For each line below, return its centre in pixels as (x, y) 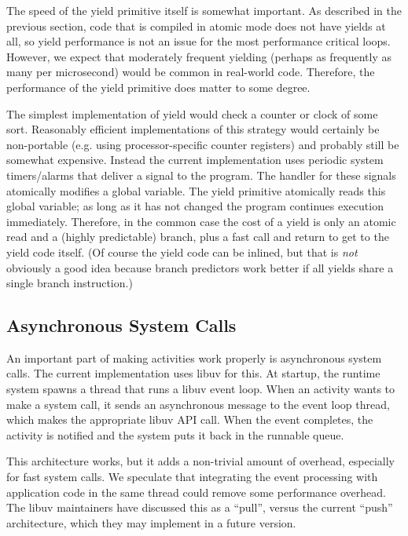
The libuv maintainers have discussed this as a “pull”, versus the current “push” (200, 507)
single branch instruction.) (70, 283)
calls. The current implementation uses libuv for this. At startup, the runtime (193, 373)
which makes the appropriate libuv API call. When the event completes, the (190, 419)
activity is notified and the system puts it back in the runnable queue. (175, 434)
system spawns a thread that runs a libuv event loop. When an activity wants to (201, 389)
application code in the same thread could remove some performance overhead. (196, 492)
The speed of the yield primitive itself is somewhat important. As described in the (204, 10)
